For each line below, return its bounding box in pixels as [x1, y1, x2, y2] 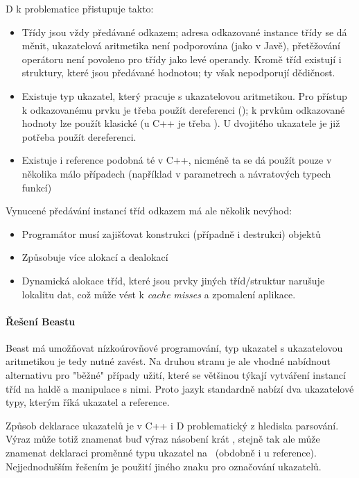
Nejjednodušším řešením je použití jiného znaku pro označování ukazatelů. [6, 459, 322, 473]
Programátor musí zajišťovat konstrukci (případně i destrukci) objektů [21, 226, 321, 241]
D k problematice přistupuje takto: [6, 1, 154, 15]
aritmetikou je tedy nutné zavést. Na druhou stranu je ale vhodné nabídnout [6, 354, 331, 368]
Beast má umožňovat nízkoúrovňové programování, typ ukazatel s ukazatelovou [6, 340, 343, 355]
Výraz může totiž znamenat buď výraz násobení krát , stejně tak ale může [6, 432, 320, 446]
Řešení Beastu [6, 314, 76, 328]
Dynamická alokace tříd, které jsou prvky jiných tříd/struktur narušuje [21, 273, 325, 287]
